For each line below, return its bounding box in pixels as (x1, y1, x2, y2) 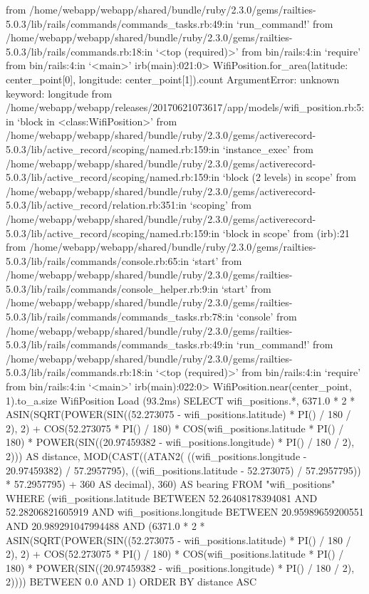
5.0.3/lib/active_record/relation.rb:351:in (6, 197, 187, 212)
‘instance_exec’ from (222, 141, 314, 156)
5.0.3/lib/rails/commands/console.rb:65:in (6, 253, 189, 268)
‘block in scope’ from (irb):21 (222, 225, 350, 240)
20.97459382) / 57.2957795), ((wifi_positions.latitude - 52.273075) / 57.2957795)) (6, 462, 361, 477)
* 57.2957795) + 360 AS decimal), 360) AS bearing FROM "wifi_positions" (6, 476, 336, 491)
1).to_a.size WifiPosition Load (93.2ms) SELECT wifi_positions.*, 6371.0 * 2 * (6, 392, 355, 407)
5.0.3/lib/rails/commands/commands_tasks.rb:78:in (6, 309, 234, 324)
